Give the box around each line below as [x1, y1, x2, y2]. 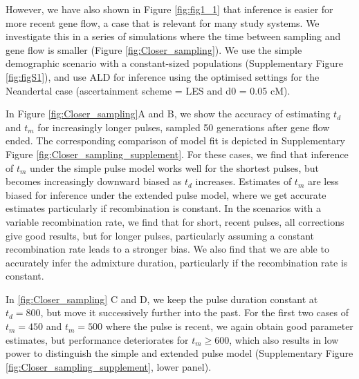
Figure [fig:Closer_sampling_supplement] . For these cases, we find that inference [6, 146, 349, 161]
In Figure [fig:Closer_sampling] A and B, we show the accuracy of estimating [6, 106, 331, 121]
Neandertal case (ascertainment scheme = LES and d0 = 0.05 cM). [6, 83, 291, 97]
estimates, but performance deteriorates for [6, 332, 189, 347]
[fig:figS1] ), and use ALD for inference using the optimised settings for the [6, 69, 320, 84]
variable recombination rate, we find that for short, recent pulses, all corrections [6, 214, 344, 229]
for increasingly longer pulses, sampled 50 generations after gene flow [37, 119, 330, 134]
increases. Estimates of [195, 174, 292, 188]
